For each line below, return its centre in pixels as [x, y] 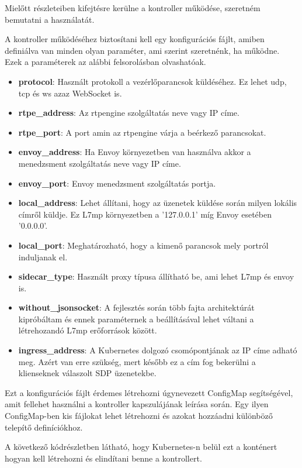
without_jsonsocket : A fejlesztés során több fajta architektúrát [136, 307]
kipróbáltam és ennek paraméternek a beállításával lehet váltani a [136, 319]
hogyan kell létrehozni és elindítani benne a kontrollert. [103, 458]
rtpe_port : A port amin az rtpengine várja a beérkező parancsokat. [142, 132]
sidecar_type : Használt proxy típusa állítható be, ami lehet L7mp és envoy [156, 276]
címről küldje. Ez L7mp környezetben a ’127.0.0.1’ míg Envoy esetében [145, 214]
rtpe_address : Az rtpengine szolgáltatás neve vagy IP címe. [129, 113]
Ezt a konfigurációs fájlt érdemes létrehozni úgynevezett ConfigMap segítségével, [149, 392]
